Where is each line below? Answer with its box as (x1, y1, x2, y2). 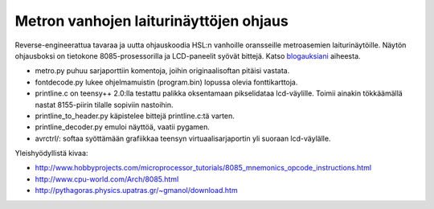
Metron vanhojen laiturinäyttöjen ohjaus (14, 12, 289, 30)
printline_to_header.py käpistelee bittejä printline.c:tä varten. (35, 111, 235, 121)
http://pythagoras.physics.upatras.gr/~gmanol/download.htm (35, 186, 238, 195)
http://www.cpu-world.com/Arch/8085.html (35, 174, 179, 184)
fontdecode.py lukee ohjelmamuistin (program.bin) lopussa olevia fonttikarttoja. (35, 77, 298, 87)
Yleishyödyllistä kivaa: (14, 149, 88, 158)
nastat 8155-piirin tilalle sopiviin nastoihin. (35, 100, 174, 109)
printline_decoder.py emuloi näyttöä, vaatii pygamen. (35, 122, 211, 132)
